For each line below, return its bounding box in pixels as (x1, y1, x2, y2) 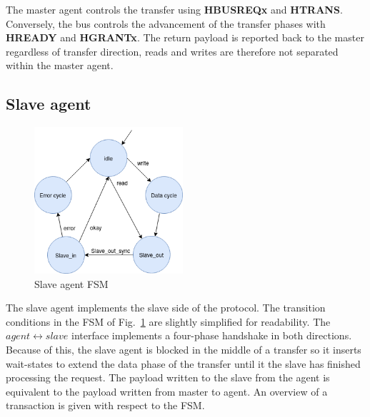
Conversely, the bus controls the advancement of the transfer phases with (6, 16, 326, 31)
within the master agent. (6, 58, 114, 73)
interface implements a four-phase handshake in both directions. (71, 328, 352, 343)
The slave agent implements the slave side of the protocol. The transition (6, 300, 326, 315)
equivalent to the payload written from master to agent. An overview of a (6, 383, 328, 398)
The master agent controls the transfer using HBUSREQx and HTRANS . (6, 2, 343, 16)
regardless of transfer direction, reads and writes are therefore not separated (6, 43, 339, 58)
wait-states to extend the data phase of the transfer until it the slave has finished (6, 356, 361, 371)
